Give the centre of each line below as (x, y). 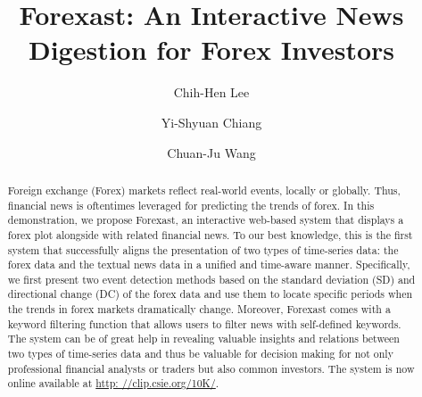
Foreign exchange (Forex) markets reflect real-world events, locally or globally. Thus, (204, 190)
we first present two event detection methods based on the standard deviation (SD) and (211, 279)
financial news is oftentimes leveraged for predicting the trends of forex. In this (191, 205)
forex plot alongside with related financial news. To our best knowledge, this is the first (210, 234)
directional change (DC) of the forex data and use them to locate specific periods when (210, 294)
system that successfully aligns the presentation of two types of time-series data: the (203, 249)
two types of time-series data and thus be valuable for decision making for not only (200, 354)
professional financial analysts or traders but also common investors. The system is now (211, 368)
